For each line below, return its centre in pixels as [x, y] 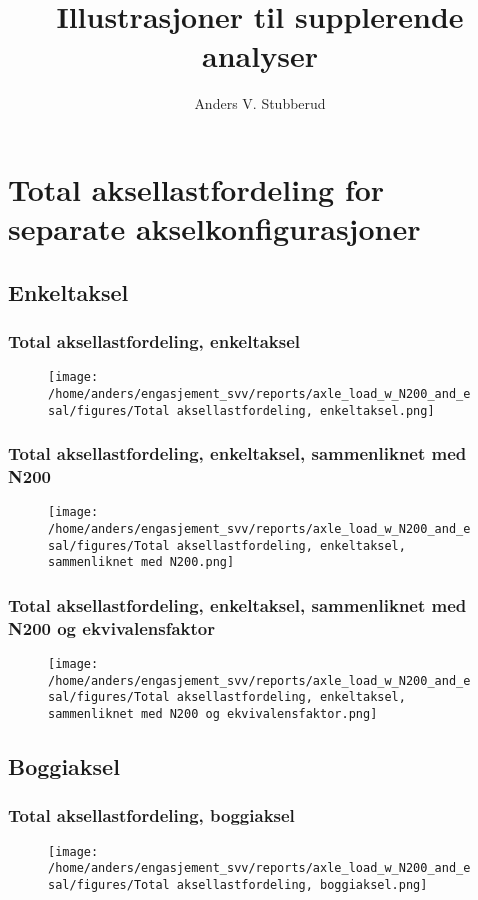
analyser [260, 55]
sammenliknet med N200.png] [141, 562]
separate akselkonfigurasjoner [214, 228]
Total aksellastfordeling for [196, 188]
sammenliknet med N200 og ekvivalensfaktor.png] [213, 714]
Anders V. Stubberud [260, 103]
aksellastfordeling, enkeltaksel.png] [305, 410]
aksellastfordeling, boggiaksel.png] [302, 885]
